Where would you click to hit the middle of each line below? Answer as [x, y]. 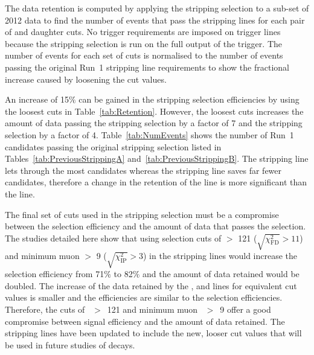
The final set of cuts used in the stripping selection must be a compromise [142, 214]
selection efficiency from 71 [55, 274]
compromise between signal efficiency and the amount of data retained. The [145, 321]
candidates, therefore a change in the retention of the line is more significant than [156, 182]
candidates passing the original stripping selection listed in [113, 146]
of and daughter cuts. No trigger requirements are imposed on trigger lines [143, 32]
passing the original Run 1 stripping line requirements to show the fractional [147, 67]
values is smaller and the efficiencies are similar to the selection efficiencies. [144, 297]
